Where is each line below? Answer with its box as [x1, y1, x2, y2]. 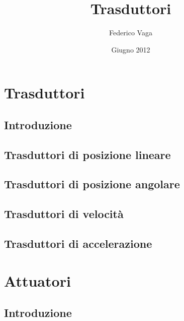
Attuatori [4, 270, 71, 291]
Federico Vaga [109, 27, 152, 38]
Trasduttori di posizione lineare [4, 146, 171, 162]
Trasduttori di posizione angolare [4, 176, 180, 192]
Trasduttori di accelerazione [4, 236, 152, 251]
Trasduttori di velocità [4, 206, 124, 222]
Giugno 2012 [111, 44, 150, 55]
